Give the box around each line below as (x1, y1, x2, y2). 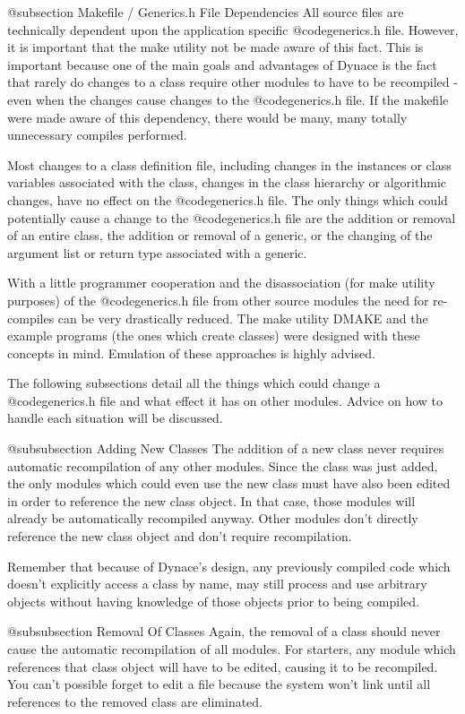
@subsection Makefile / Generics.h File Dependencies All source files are (7, 3, 404, 21)
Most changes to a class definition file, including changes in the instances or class (7, 155, 452, 174)
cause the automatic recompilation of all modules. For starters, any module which (7, 640, 456, 658)
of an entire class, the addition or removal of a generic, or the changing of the (7, 226, 433, 245)
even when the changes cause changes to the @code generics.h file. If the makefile (7, 90, 449, 108)
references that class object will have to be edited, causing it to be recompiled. (7, 657, 438, 675)
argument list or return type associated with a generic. (7, 243, 307, 262)
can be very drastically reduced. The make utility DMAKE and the (57, 308, 428, 327)
